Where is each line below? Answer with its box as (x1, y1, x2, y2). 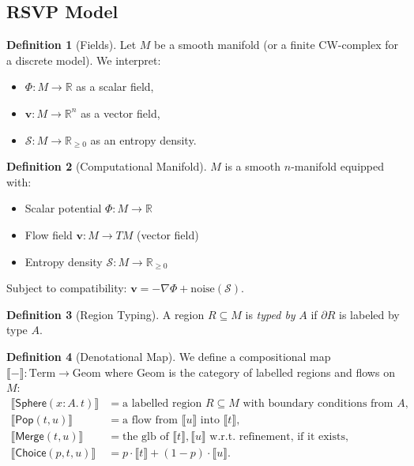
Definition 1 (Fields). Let (6, 36, 137, 53)
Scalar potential (24, 200, 102, 216)
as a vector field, (81, 104, 160, 121)
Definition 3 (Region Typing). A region (6, 306, 205, 322)
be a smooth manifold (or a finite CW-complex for (154, 36, 399, 53)
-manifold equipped (291, 158, 384, 175)
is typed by (245, 306, 295, 322)
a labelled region (122, 397, 202, 409)
